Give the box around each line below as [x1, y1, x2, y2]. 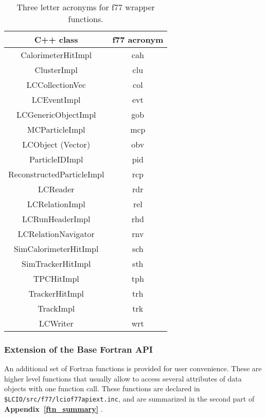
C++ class [34, 33, 78, 45]
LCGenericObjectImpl [16, 108, 96, 120]
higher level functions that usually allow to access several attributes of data [4, 373, 242, 384]
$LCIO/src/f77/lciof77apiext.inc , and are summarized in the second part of [4, 393, 255, 404]
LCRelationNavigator [17, 228, 95, 240]
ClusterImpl [34, 64, 78, 76]
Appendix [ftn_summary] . [4, 403, 103, 414]
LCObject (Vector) [22, 138, 91, 150]
